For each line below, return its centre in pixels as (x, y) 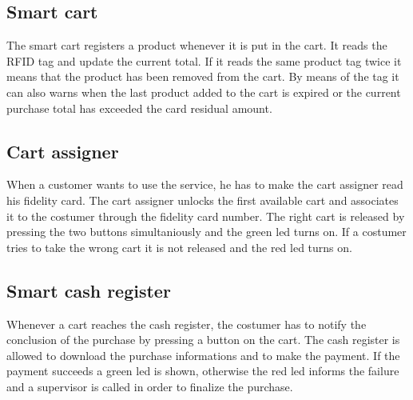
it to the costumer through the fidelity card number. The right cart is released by (206, 216)
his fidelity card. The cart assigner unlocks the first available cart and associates (203, 200)
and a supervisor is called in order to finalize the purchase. (150, 386)
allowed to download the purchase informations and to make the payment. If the (203, 355)
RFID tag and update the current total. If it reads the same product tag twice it (204, 60)
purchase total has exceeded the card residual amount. (139, 108)
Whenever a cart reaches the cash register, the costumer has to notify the (187, 324)
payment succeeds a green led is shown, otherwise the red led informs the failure (203, 371)
